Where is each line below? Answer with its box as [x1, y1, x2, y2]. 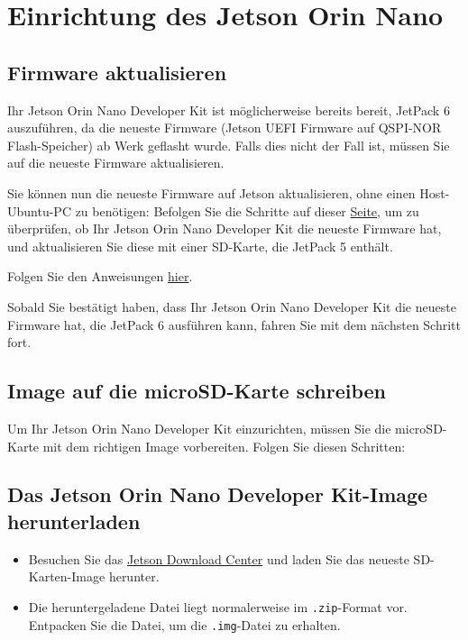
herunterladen [7, 507, 141, 535]
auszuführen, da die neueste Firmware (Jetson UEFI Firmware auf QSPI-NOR [7, 118, 442, 137]
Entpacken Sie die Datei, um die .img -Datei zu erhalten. [28, 615, 341, 634]
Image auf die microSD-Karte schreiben [7, 377, 386, 405]
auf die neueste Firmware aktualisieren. [7, 153, 225, 172]
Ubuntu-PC [7, 201, 71, 220]
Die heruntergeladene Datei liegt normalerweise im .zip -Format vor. [28, 597, 408, 616]
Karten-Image [28, 567, 106, 586]
